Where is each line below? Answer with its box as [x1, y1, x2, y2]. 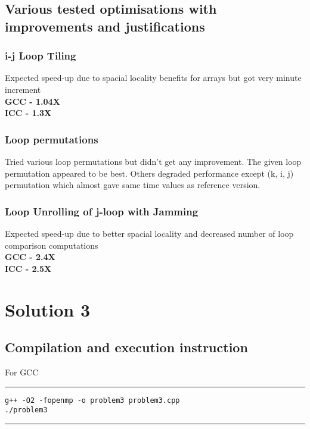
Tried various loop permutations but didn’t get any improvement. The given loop [5, 155, 302, 167]
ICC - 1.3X [5, 107, 52, 119]
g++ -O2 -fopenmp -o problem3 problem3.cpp [5, 396, 180, 405]
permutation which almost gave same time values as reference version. [5, 179, 261, 191]
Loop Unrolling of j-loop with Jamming [5, 203, 199, 218]
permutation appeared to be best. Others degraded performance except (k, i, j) [5, 167, 294, 179]
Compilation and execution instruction [5, 338, 248, 356]
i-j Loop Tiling [5, 48, 76, 63]
